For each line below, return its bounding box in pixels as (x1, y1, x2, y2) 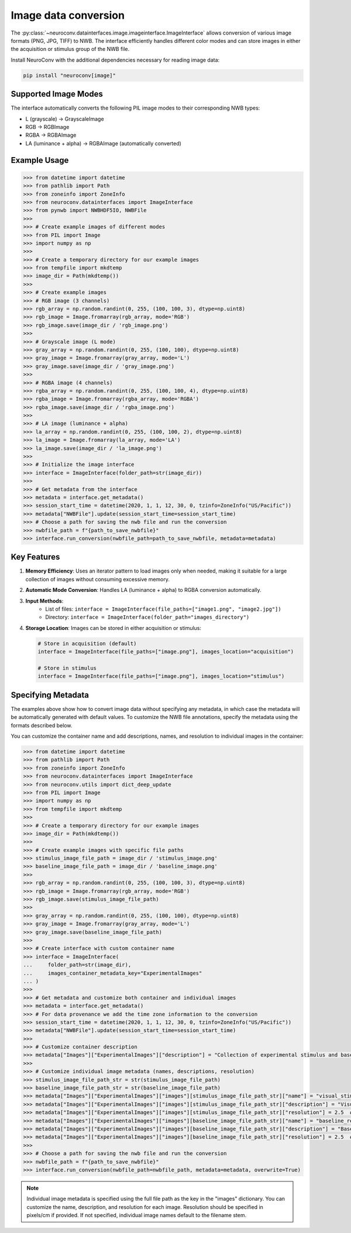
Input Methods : (25, 597, 64, 604)
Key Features (11, 552, 60, 562)
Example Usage (11, 155, 69, 165)
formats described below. (11, 721, 73, 729)
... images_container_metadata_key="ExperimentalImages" (23, 970, 202, 976)
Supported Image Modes (11, 89, 104, 99)
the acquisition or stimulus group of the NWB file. (11, 46, 130, 53)
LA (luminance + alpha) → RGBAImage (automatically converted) (25, 139, 181, 147)
